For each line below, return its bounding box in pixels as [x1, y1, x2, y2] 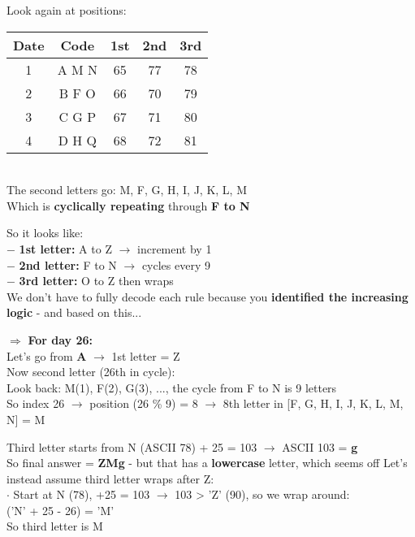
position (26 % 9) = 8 [89, 395, 198, 412]
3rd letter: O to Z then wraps [19, 272, 174, 289]
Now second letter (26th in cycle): [6, 363, 175, 380]
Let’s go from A [6, 347, 87, 364]
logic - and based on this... [6, 304, 142, 321]
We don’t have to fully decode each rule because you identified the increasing [6, 288, 409, 305]
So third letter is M [6, 518, 103, 535]
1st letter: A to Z [19, 240, 112, 257]
